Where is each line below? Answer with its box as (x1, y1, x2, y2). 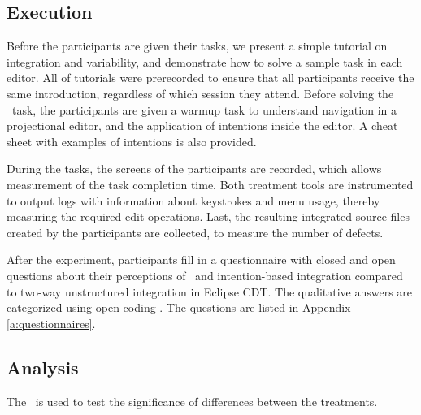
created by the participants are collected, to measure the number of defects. (7, 223, 384, 240)
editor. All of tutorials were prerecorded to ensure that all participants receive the (7, 69, 414, 86)
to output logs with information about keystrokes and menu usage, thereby (7, 192, 380, 209)
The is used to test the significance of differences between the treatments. (7, 392, 378, 409)
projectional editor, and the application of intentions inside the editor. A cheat (7, 117, 398, 134)
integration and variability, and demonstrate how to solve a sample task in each (7, 53, 403, 70)
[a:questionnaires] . (7, 314, 96, 331)
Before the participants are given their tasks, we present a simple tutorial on (7, 37, 388, 54)
